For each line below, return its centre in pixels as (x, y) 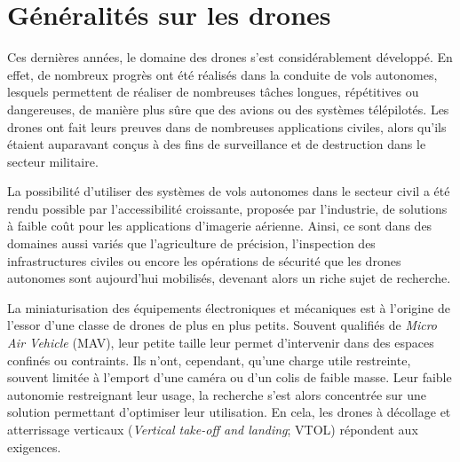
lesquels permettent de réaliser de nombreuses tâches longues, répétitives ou (213, 92)
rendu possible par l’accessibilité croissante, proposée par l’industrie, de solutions (227, 208)
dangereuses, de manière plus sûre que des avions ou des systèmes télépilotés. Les (228, 109)
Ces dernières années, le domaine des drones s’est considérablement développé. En (230, 57)
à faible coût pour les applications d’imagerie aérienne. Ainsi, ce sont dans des (220, 226)
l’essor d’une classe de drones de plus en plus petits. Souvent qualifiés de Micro (222, 325)
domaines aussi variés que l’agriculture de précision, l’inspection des (191, 243)
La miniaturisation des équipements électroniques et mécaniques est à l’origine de (229, 307)
